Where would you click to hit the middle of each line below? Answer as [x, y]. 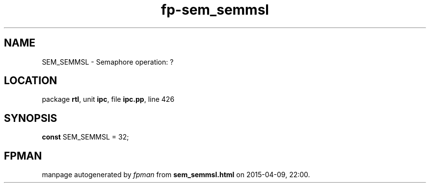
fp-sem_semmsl [215, 10]
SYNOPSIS [31, 118]
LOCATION [31, 81]
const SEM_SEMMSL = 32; [85, 137]
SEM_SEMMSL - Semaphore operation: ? [108, 62]
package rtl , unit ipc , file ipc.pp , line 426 [108, 99]
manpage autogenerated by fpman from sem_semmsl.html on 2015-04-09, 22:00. [176, 175]
